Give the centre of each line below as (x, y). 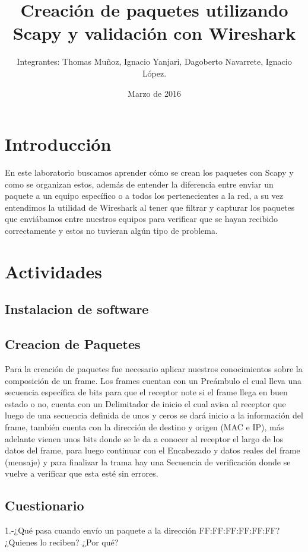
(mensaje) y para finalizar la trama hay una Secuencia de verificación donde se (148, 461)
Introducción (58, 144)
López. (154, 73)
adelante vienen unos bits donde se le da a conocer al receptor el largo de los (144, 438)
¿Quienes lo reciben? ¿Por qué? (62, 542)
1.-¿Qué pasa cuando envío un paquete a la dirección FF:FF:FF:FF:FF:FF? (142, 530)
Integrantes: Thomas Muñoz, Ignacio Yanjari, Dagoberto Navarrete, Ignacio (154, 61)
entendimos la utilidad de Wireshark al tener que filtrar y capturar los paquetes (150, 207)
